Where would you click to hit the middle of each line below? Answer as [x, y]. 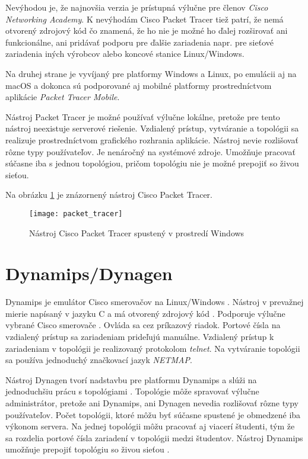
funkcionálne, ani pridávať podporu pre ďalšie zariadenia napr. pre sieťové [139, 42]
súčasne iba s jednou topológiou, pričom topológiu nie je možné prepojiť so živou [152, 163]
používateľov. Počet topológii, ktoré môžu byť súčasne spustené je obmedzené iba [153, 414]
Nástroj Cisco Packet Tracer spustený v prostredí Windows [137, 232]
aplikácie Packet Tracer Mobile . [63, 97]
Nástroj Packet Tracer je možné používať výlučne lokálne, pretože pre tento [143, 116]
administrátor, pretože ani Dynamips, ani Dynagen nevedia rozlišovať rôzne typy [152, 403]
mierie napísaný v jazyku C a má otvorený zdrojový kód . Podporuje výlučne [145, 313]
